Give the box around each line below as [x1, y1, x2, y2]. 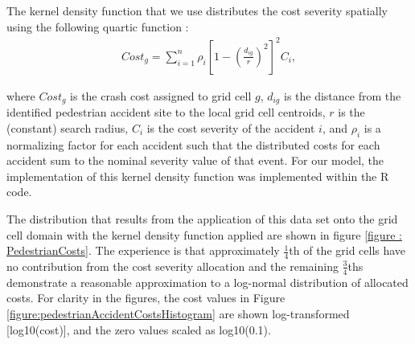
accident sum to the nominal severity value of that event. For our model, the [6, 152, 384, 169]
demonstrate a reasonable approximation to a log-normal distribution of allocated [6, 273, 409, 290]
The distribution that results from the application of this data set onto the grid [6, 210, 398, 227]
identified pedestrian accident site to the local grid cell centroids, [6, 104, 326, 121]
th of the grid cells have [289, 242, 406, 259]
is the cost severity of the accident [146, 119, 315, 136]
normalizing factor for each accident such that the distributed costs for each [6, 136, 380, 153]
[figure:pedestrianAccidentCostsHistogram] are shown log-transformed [6, 305, 350, 321]
